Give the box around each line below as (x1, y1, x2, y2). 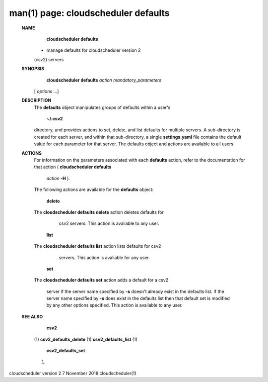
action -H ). (46, 175, 70, 181)
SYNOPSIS (21, 66, 45, 72)
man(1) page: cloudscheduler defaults (9, 7, 170, 18)
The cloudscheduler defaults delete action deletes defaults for (34, 209, 164, 215)
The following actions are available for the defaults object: (34, 187, 154, 192)
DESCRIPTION (21, 97, 52, 103)
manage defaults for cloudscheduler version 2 (46, 47, 141, 53)
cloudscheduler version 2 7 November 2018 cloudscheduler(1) (9, 370, 136, 376)
